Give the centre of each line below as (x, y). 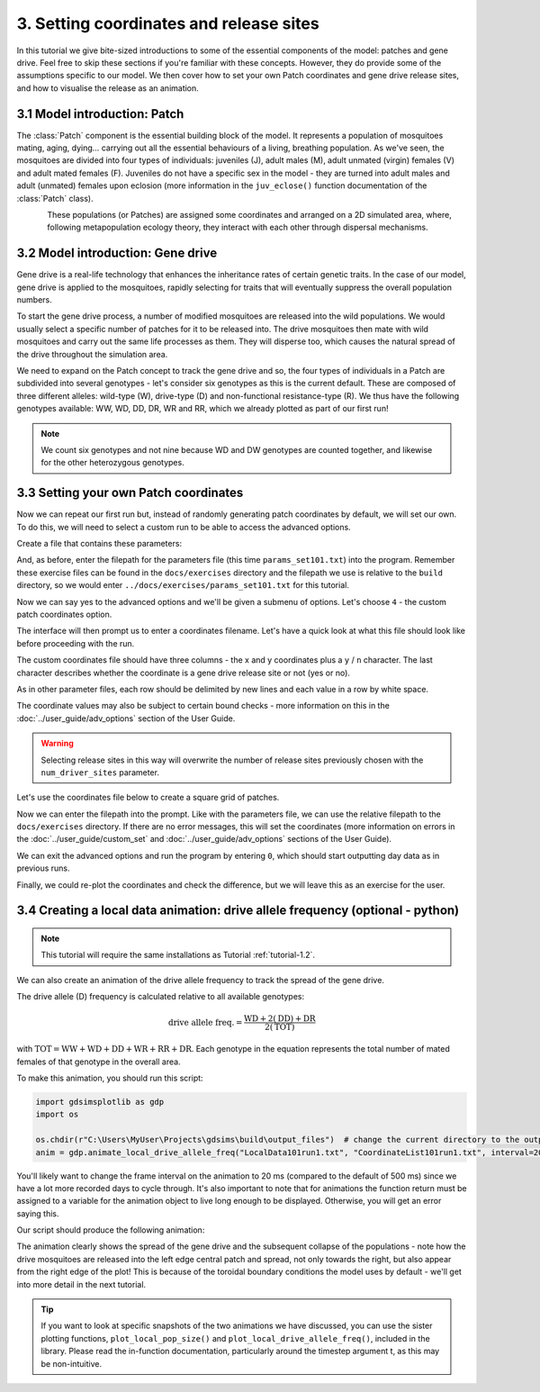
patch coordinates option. (64, 614)
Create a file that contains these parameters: (99, 544)
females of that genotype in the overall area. (99, 1062)
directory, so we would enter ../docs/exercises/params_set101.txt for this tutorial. (183, 585)
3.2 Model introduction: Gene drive (117, 253)
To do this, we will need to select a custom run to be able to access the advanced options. (184, 527)
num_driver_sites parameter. (100, 772)
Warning (57, 744)
